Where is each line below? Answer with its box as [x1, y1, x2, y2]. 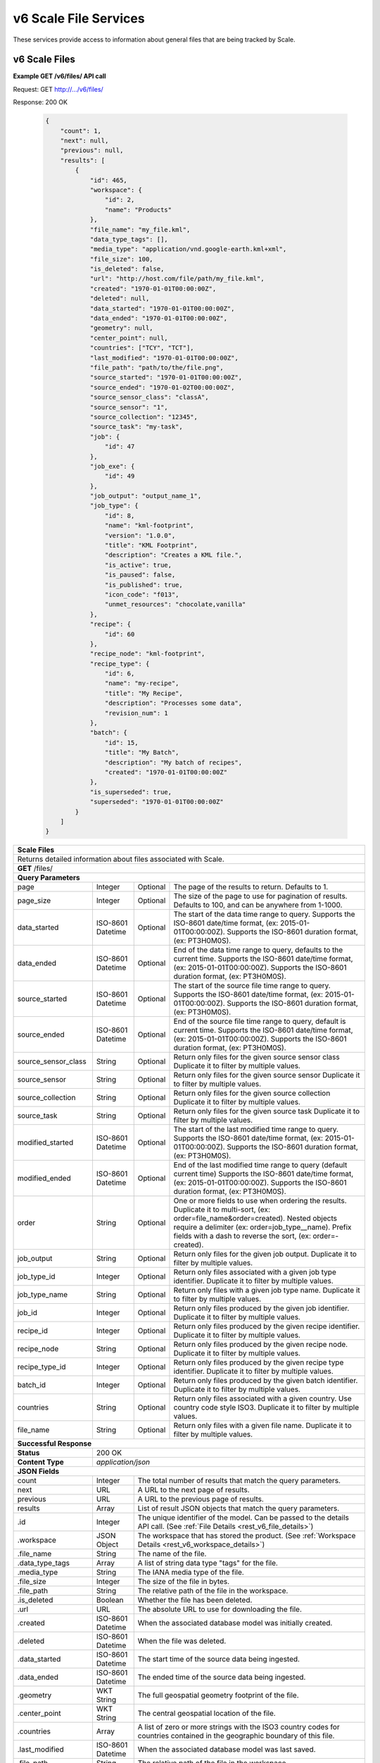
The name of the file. [137, 1549, 207, 1558]
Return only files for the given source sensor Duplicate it [173, 1070, 360, 1080]
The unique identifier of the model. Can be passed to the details [137, 1513, 350, 1523]
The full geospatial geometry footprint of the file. [137, 1690, 299, 1700]
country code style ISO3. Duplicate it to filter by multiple [173, 1403, 360, 1413]
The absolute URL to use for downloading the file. [137, 1604, 302, 1614]
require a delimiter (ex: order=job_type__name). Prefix [173, 1222, 352, 1232]
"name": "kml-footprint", [104, 522, 194, 530]
